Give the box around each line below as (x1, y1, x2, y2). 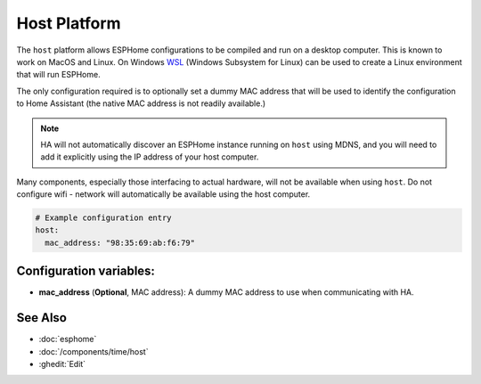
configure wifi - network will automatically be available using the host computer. (16, 189, 311, 200)
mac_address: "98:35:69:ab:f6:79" (45, 237, 196, 248)
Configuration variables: (16, 264, 156, 279)
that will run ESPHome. (16, 69, 102, 80)
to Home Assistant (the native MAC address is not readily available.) (16, 98, 266, 109)
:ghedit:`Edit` (38, 359, 86, 370)
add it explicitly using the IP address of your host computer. (40, 151, 259, 162)
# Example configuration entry (35, 213, 173, 223)
